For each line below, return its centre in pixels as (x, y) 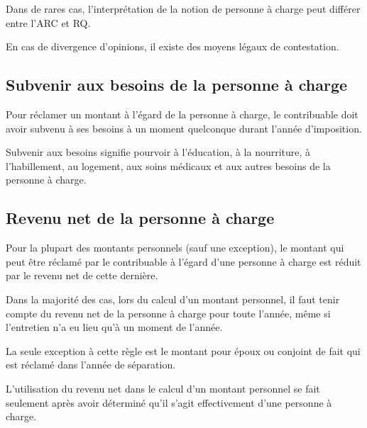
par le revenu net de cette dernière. (82, 275)
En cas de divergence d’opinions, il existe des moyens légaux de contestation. (172, 46)
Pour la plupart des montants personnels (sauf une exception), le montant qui (175, 248)
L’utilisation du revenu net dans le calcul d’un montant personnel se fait (163, 388)
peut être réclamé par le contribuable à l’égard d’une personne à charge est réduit (183, 261)
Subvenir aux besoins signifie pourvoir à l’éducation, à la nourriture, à (158, 152)
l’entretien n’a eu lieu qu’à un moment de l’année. (114, 327)
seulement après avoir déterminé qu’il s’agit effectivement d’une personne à (169, 402)
